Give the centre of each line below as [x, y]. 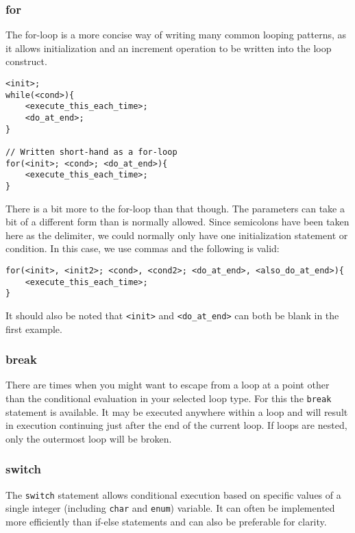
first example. [34, 329]
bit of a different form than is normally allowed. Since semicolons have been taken [177, 222]
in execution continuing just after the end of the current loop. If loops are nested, [176, 425]
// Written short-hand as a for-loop [91, 152]
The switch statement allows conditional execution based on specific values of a [173, 494]
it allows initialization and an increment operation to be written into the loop [169, 48]
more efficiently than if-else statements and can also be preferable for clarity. [166, 521]
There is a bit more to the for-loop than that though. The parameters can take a [175, 208]
